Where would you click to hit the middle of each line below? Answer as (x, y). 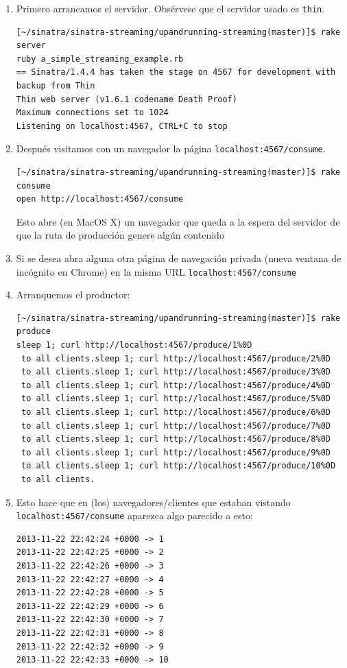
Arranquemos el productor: (73, 295)
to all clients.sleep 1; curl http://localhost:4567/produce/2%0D (176, 358)
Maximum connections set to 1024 (92, 113)
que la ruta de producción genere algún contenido (120, 235)
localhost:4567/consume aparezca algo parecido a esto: (134, 515)
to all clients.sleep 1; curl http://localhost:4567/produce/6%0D (176, 413)
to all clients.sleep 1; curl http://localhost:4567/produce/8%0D (176, 439)
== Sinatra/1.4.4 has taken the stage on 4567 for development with (176, 72)
